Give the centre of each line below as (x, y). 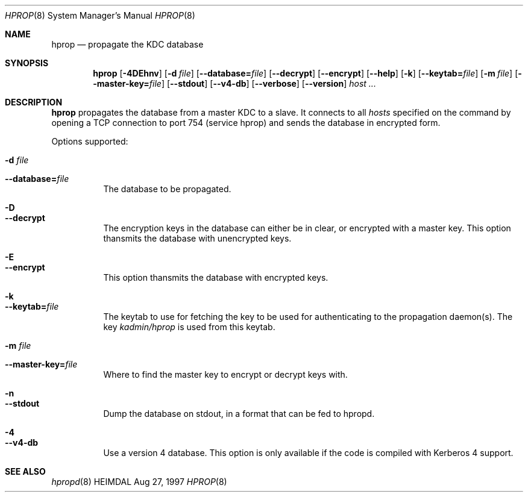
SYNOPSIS (27, 63)
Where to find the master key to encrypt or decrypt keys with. (225, 374)
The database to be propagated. (167, 189)
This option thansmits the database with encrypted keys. (216, 277)
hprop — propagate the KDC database (127, 44)
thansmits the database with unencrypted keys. (197, 238)
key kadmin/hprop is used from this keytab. (189, 327)
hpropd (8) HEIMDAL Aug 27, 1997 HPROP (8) (139, 482)
